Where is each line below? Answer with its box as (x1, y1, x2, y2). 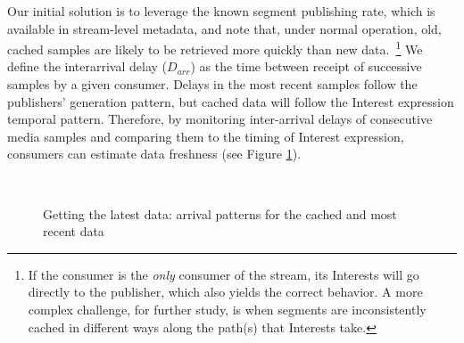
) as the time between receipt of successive (190, 57, 422, 76)
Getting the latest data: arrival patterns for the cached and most (43, 204, 397, 223)
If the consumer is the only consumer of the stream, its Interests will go (28, 265, 419, 283)
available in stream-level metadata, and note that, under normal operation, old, (7, 19, 442, 37)
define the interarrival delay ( (7, 57, 168, 76)
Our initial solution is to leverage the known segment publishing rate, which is (7, 2, 435, 20)
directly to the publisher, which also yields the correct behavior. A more (28, 282, 423, 301)
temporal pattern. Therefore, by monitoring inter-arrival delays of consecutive (7, 110, 433, 128)
